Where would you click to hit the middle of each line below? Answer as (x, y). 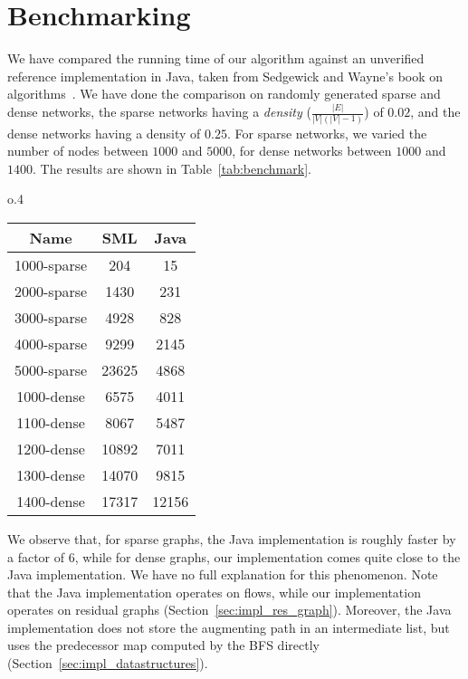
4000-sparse (51, 343)
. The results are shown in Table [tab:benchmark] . (172, 168)
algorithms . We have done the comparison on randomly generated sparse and (224, 94)
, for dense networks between (312, 151)
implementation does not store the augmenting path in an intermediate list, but (229, 627)
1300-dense (51, 474)
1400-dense (51, 501)
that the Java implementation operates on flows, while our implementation (214, 592)
